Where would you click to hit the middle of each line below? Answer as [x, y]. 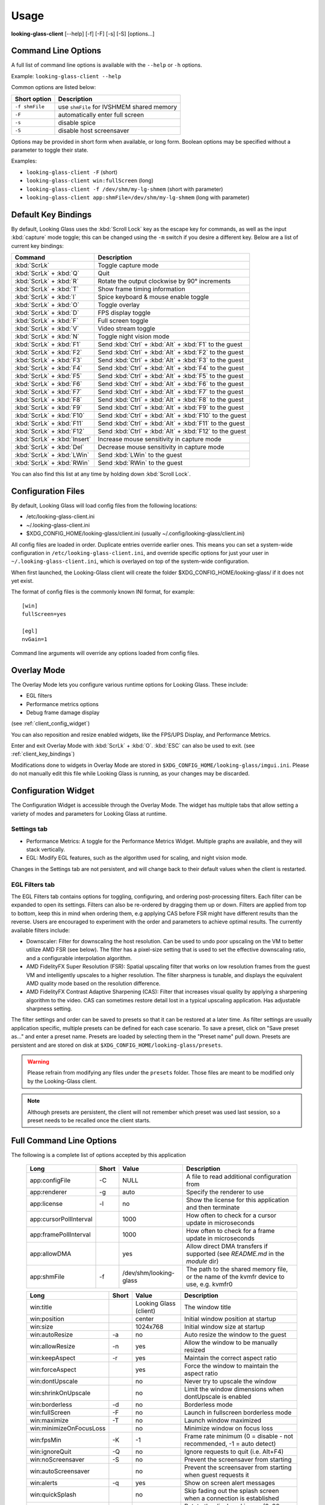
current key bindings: [38, 246]
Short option [33, 99]
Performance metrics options [62, 704]
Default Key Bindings [51, 215]
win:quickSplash [53, 1495]
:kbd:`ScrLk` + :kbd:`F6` [48, 384]
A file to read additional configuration [239, 1177]
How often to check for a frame [231, 1231]
